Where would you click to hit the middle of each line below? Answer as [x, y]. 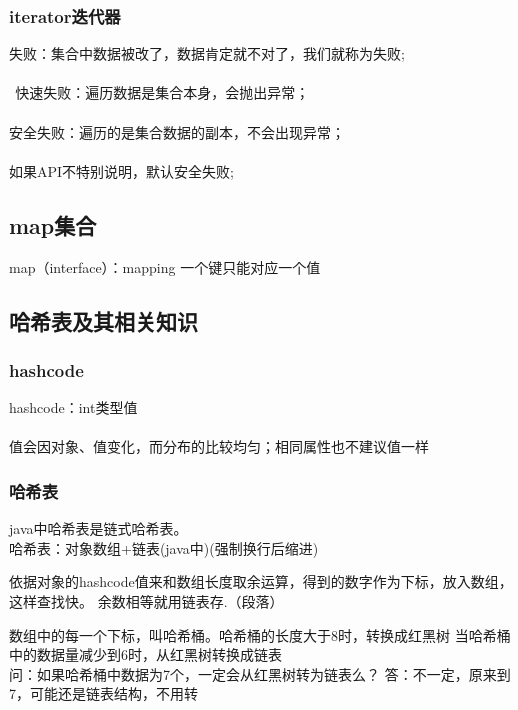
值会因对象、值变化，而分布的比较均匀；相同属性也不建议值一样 [219, 446]
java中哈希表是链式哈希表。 [98, 528]
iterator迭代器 [65, 15]
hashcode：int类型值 [73, 407]
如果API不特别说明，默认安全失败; [121, 170]
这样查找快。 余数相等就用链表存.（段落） [146, 600]
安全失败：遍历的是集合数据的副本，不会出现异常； [177, 131]
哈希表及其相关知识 [103, 320]
